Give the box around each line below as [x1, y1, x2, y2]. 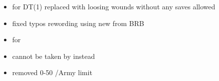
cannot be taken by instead [12, 51, 95, 61]
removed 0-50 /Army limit [12, 67, 92, 78]
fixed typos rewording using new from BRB [12, 18, 145, 28]
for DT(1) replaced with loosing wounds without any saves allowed [12, 1, 216, 11]
